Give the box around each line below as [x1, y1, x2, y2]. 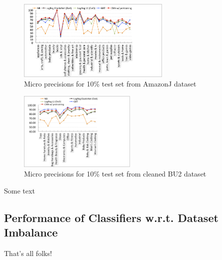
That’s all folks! [4, 248, 52, 258]
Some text [4, 185, 35, 196]
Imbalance [4, 224, 58, 240]
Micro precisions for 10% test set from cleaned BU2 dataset [24, 168, 206, 179]
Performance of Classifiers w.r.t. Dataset [4, 210, 218, 225]
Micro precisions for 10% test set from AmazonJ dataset [24, 78, 196, 89]
